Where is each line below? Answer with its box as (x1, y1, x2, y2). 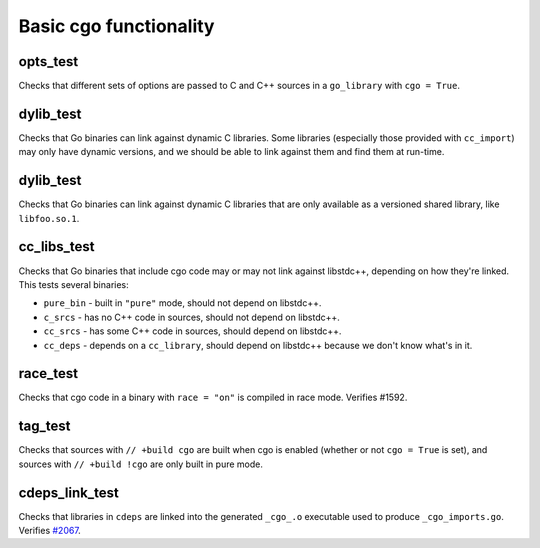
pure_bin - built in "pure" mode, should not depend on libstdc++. (43, 297, 322, 309)
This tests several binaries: (18, 278, 129, 290)
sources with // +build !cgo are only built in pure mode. (18, 458, 264, 470)
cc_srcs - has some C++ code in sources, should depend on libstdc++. (43, 325, 342, 337)
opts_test (18, 53, 79, 70)
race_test (18, 365, 79, 382)
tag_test (18, 418, 71, 435)
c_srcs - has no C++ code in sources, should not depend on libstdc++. (43, 311, 340, 323)
